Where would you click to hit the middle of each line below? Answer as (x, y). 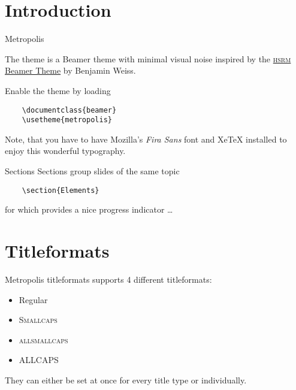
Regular (33, 299)
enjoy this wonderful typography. (65, 151)
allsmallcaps (43, 339)
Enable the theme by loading (58, 90)
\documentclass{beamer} (69, 110)
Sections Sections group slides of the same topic (92, 171)
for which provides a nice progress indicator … (89, 209)
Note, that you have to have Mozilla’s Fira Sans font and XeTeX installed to (146, 139)
